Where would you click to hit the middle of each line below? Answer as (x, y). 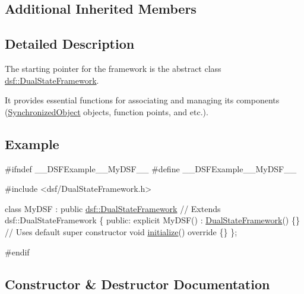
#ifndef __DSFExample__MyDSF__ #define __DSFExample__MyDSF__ (151, 168)
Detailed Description (70, 44)
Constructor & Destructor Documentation (137, 284)
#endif (17, 252)
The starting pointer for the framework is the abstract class (113, 68)
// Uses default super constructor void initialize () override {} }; (121, 231)
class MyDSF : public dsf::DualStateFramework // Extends (113, 208)
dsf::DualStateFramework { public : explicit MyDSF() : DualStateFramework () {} (152, 220)
